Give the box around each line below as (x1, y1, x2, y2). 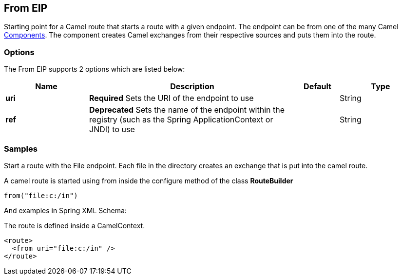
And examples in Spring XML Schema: (4, 206, 127, 215)
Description (170, 81, 214, 92)
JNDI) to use (89, 124, 135, 135)
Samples (4, 143, 38, 154)
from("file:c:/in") (4, 191, 78, 199)
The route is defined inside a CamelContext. (4, 221, 145, 230)
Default (304, 81, 331, 92)
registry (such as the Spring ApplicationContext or (89, 115, 273, 125)
